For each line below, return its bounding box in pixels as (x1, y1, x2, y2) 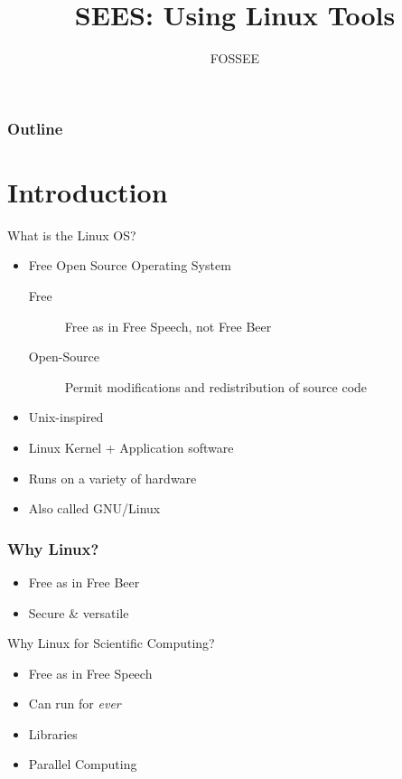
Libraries (28, 724, 78, 743)
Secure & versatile (28, 603, 129, 622)
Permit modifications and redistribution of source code (64, 377, 368, 396)
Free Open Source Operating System (28, 256, 231, 275)
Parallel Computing (28, 755, 137, 774)
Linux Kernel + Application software (28, 437, 234, 456)
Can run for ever (28, 694, 121, 713)
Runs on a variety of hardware (28, 468, 197, 487)
